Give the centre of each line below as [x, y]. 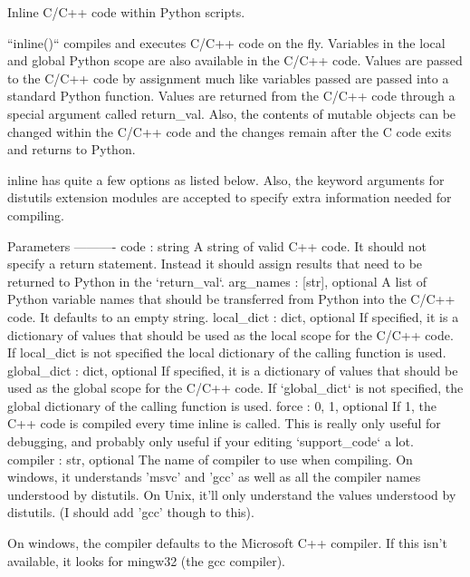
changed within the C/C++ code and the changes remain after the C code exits [230, 131]
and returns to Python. [72, 149]
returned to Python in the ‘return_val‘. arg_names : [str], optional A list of [217, 281]
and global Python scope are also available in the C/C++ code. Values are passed [235, 60]
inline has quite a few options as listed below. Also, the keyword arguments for [226, 179]
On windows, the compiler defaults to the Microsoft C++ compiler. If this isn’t [227, 543]
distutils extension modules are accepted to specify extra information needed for [230, 197]
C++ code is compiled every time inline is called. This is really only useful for [224, 423]
